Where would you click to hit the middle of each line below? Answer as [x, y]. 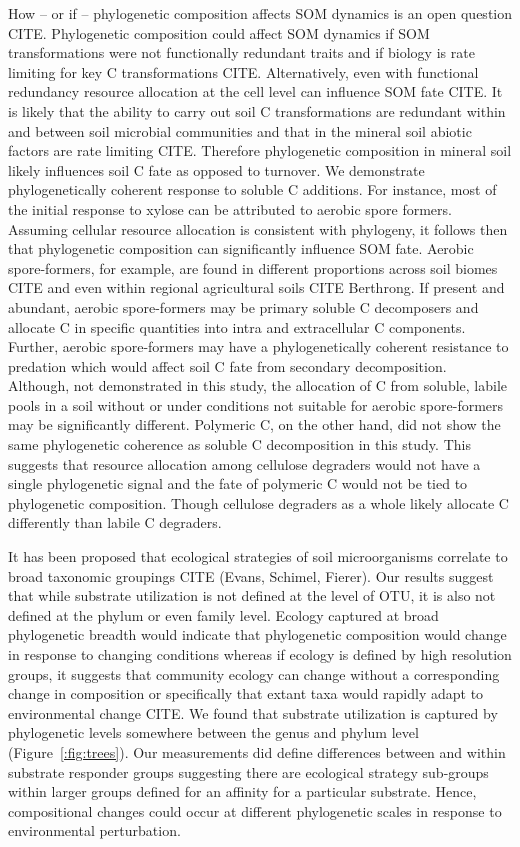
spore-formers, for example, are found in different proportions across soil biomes [253, 267]
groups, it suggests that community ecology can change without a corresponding [254, 673]
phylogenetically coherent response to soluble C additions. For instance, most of [252, 189]
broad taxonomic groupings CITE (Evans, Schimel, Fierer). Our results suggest [251, 575]
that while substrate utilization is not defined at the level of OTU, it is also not [252, 595]
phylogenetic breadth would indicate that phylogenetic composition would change [257, 634]
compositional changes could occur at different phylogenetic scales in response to [255, 810]
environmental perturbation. [94, 830]
